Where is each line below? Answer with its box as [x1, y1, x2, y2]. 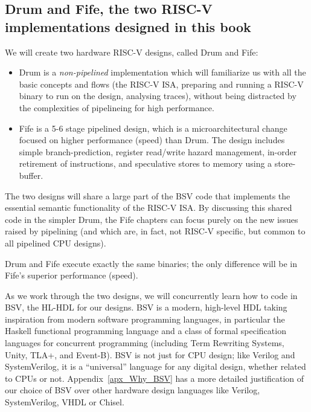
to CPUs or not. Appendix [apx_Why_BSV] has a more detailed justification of [5, 372, 304, 384]
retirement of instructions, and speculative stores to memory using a [19, 157, 272, 170]
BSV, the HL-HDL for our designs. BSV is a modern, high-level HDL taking [5, 301, 287, 314]
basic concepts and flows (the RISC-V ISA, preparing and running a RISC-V [19, 77, 304, 90]
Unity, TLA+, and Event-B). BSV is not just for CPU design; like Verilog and [5, 348, 295, 361]
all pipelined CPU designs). [5, 236, 106, 249]
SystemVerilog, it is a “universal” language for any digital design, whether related [5, 360, 306, 373]
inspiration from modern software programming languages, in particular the [5, 312, 285, 325]
